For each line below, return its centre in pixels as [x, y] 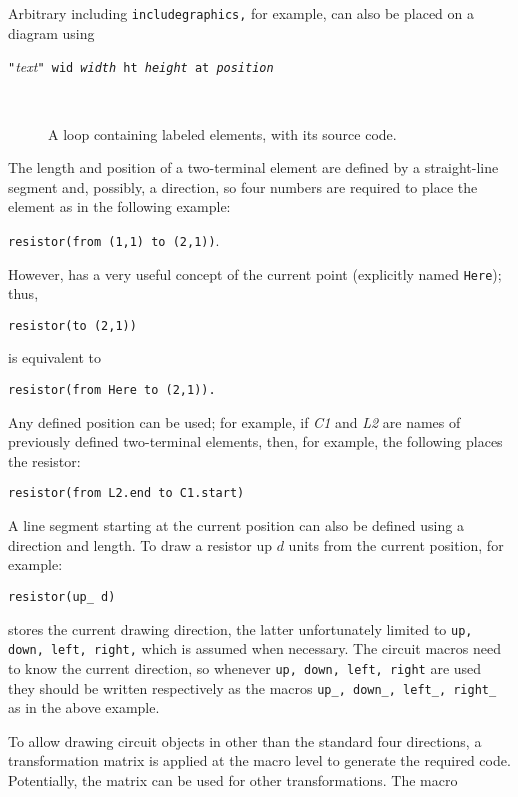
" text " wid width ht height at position [141, 66]
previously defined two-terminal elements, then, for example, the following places [255, 441]
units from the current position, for [396, 544]
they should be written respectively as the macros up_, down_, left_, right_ [252, 687]
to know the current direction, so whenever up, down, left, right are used [245, 667]
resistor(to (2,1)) [72, 325]
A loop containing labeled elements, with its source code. [222, 133]
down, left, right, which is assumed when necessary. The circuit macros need [254, 648]
